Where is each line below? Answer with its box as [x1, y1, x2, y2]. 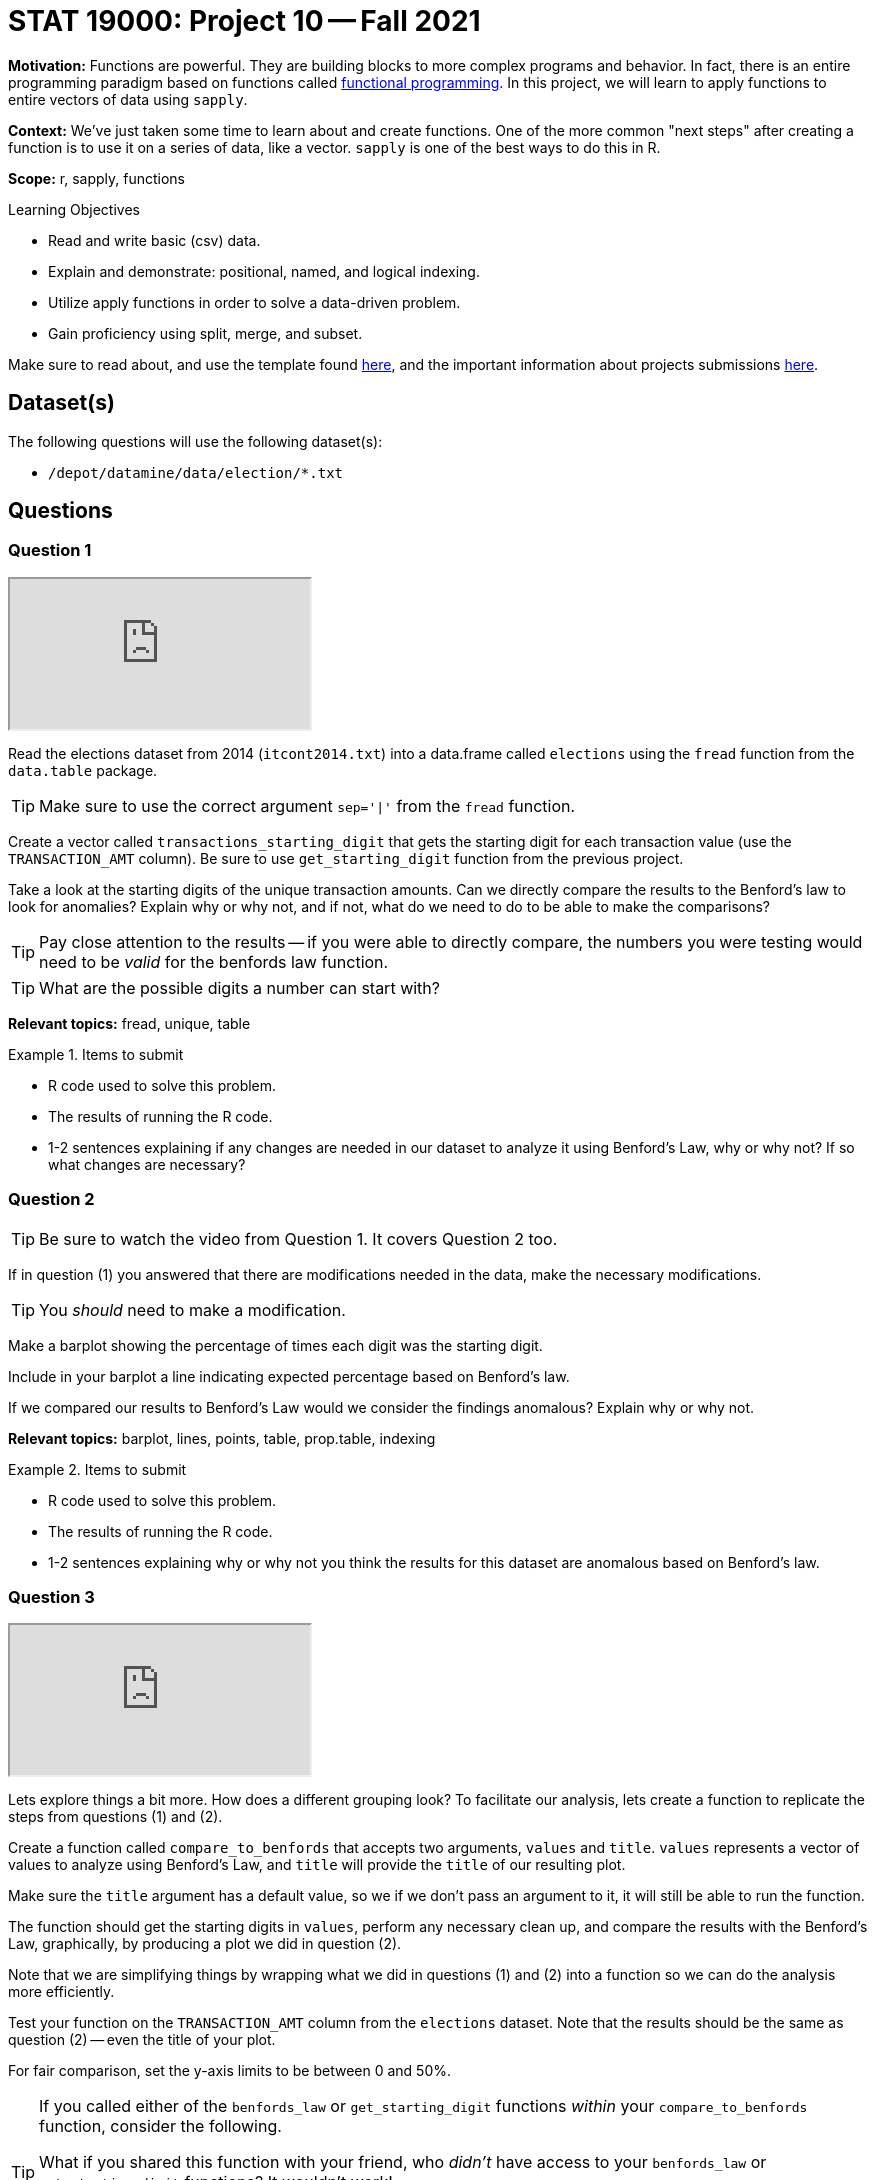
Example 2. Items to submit [8, 1460, 187, 1478]
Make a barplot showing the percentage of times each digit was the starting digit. [8, 1336, 543, 1354]
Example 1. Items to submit [8, 1045, 184, 1063]
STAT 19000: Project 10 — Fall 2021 [8, 4, 481, 38]
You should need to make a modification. [39, 1299, 346, 1320]
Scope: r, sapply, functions [8, 169, 185, 187]
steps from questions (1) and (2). [8, 1808, 223, 1826]
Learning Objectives [8, 200, 140, 218]
